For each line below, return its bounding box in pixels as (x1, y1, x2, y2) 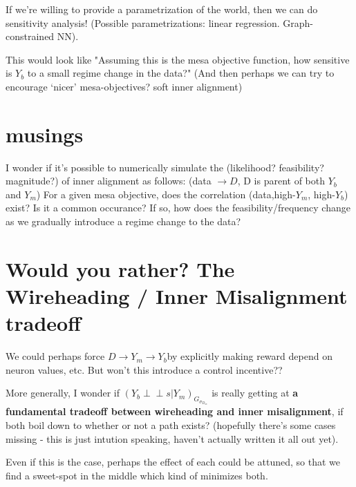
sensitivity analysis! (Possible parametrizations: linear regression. (6, 15, 280, 30)
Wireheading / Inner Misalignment (6, 282, 348, 310)
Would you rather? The (6, 254, 235, 283)
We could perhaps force (6, 349, 105, 363)
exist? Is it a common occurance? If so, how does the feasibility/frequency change (6, 200, 350, 215)
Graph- (283, 15, 313, 30)
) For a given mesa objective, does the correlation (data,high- (36, 187, 296, 201)
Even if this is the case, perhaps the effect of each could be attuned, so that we (6, 455, 340, 469)
